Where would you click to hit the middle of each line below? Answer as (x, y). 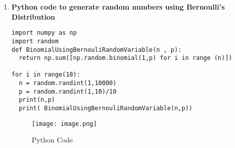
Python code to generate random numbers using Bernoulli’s (118, 7)
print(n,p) (37, 100)
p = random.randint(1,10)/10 (68, 91)
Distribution (33, 16)
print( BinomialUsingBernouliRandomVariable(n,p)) (106, 108)
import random (35, 41)
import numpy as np (44, 33)
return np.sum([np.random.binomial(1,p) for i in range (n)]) (126, 58)
